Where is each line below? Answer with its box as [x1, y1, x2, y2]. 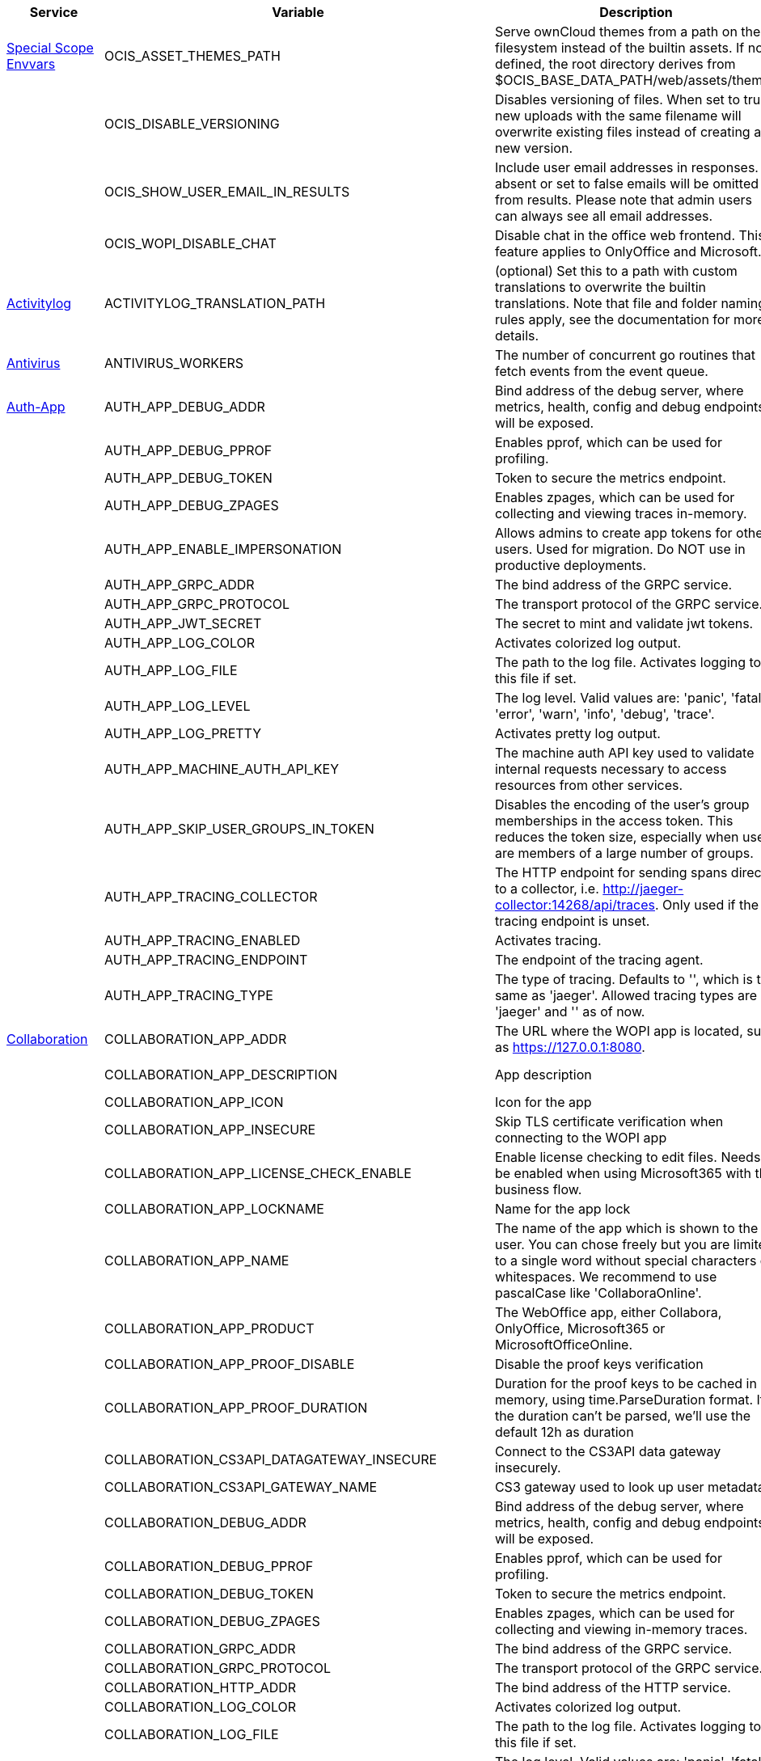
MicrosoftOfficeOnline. [494, 1337, 633, 1353]
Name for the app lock [494, 1201, 631, 1217]
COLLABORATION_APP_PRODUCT [104, 1320, 315, 1337]
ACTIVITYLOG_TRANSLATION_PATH [104, 295, 326, 311]
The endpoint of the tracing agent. [494, 952, 704, 968]
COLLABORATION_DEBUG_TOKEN [104, 1586, 314, 1602]
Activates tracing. [494, 932, 602, 948]
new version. [494, 140, 573, 156]
